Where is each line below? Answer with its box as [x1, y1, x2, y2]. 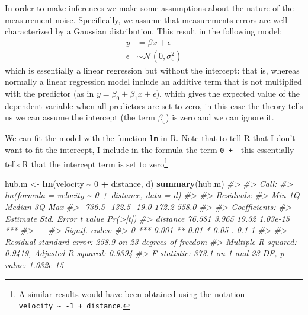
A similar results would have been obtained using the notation [18, 287, 245, 300]
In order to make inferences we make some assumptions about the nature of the [5, 2, 294, 14]
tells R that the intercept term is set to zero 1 [5, 155, 168, 170]
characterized [5, 25, 53, 37]
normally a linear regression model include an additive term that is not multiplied [5, 75, 302, 88]
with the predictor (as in [5, 87, 94, 100]
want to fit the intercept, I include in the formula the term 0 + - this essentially [5, 143, 294, 155]
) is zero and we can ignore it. [166, 111, 274, 123]
